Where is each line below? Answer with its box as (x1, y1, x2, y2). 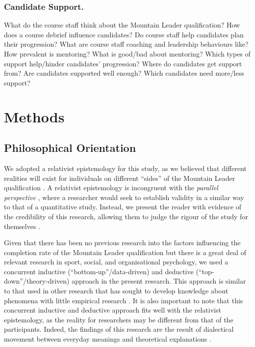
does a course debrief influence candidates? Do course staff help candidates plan (4, 29, 244, 39)
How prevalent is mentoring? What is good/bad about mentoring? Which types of (4, 49, 251, 58)
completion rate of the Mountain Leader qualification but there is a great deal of (4, 247, 246, 257)
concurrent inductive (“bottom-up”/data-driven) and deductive (4, 266, 194, 276)
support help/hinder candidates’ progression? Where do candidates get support (4, 58, 242, 68)
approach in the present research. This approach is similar (72, 276, 246, 286)
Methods (4, 106, 65, 126)
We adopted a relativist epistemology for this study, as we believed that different (4, 163, 247, 173)
